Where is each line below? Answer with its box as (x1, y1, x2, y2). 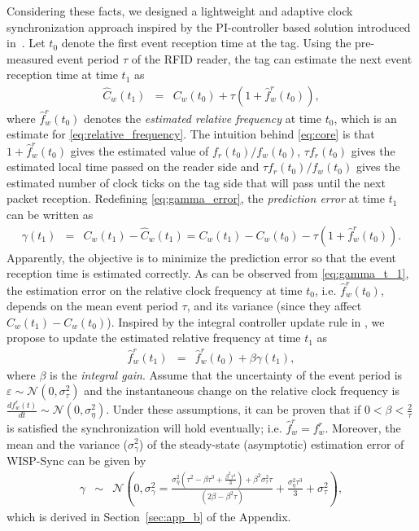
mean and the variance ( (7, 435, 128, 452)
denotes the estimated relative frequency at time (84, 109, 321, 126)
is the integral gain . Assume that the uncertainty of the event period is (50, 366, 403, 383)
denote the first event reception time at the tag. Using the (61, 34, 351, 51)
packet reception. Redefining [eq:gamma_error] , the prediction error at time (7, 190, 385, 207)
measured (7, 50, 54, 67)
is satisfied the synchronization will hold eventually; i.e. (7, 419, 282, 436)
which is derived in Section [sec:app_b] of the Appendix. (7, 508, 291, 525)
